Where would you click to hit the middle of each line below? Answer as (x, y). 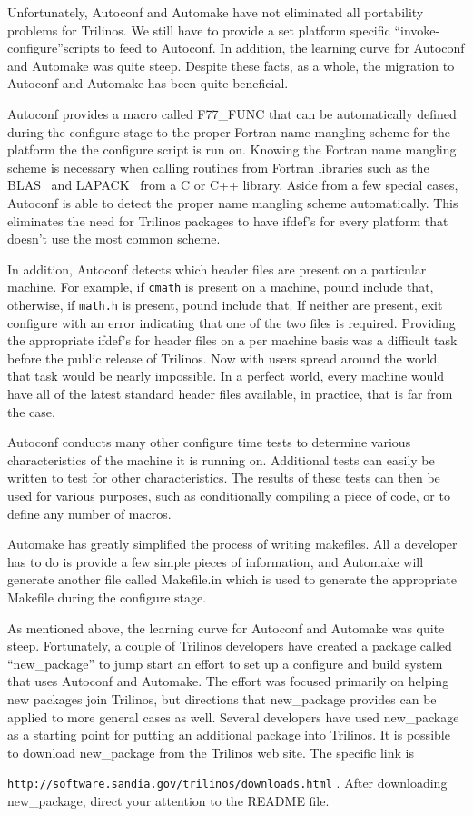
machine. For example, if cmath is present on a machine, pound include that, (221, 287)
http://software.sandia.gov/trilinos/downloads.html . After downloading (227, 783)
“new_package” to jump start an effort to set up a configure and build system (225, 663)
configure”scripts (54, 48)
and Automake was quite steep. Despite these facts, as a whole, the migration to (231, 65)
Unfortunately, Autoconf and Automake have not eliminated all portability (216, 12)
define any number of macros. (89, 513)
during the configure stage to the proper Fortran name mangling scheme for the (229, 131)
